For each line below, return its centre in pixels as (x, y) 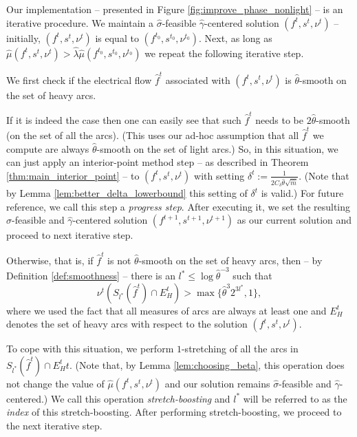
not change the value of (55, 383)
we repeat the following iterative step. (224, 53)
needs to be (279, 119)
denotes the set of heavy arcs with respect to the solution (127, 324)
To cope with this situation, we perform (90, 349)
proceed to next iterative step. (70, 235)
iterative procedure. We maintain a (80, 22)
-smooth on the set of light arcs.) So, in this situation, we (217, 148)
